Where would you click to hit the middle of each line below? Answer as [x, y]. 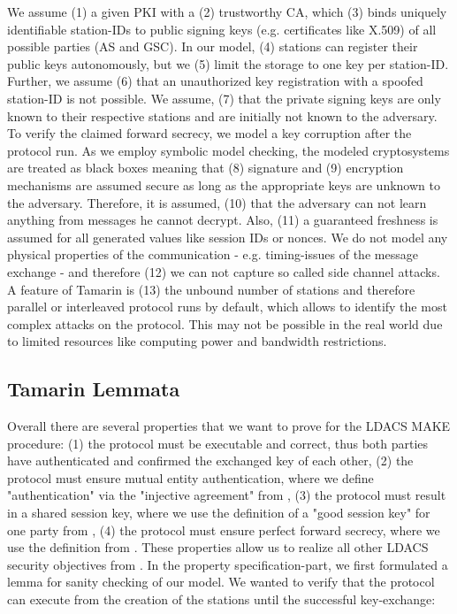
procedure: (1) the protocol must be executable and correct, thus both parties [218, 443]
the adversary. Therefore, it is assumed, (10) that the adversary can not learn [217, 202]
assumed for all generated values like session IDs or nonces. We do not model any [228, 237]
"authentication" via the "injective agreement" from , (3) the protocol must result [227, 495]
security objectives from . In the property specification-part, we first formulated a [228, 564]
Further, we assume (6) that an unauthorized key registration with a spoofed [215, 81]
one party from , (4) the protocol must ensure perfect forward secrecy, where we [224, 530]
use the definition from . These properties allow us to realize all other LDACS [218, 547]
